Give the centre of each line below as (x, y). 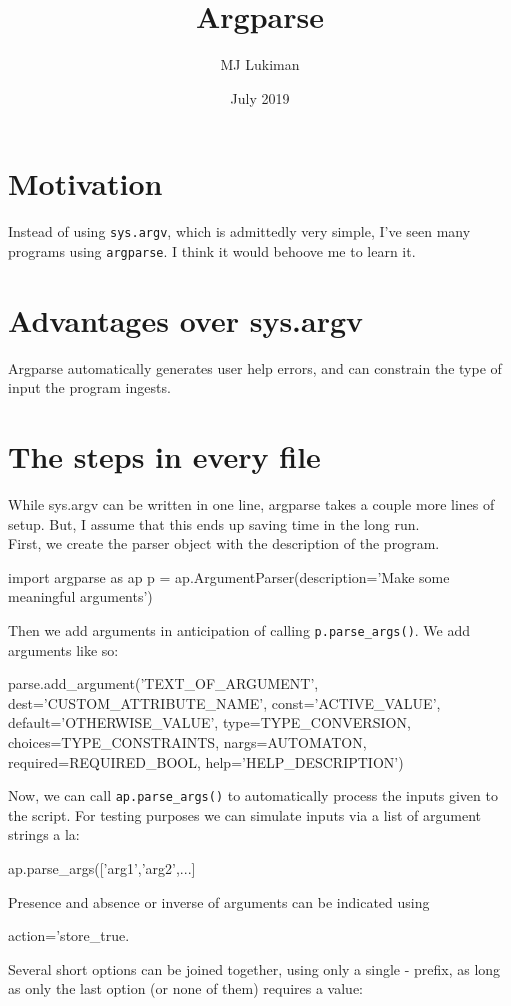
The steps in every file (164, 456)
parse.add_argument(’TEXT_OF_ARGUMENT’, (163, 683)
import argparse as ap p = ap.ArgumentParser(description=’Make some (229, 576)
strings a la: (44, 834)
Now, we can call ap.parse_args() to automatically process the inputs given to (253, 795)
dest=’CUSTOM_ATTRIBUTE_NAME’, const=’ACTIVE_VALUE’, (224, 702)
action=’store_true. (69, 935)
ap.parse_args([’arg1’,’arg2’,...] (102, 868)
